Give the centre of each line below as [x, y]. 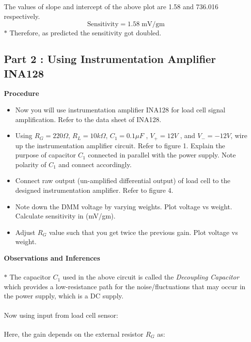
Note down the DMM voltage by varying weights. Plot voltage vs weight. [124, 206]
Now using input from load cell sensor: [61, 315]
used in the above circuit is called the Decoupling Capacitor [151, 277]
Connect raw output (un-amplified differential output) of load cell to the [123, 180]
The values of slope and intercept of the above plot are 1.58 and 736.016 [111, 6]
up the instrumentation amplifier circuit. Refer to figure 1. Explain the [120, 145]
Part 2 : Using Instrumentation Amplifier [110, 59]
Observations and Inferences [52, 257]
